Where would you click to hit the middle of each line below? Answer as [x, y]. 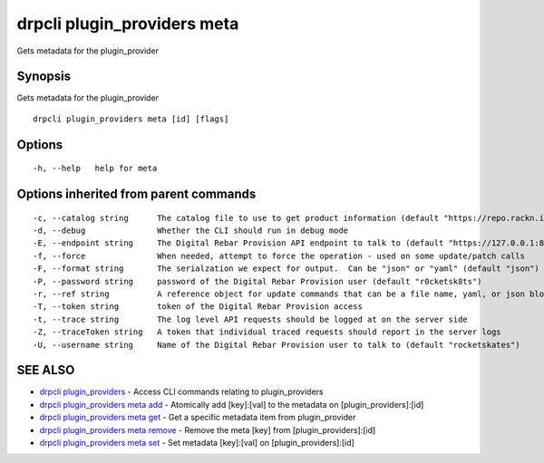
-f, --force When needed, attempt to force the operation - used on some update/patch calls [279, 256]
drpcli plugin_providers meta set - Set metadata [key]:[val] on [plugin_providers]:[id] [197, 443]
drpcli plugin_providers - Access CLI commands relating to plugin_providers [181, 392]
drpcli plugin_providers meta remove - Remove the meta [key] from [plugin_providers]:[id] [208, 429]
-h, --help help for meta [95, 169]
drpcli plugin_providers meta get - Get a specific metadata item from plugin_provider [198, 418]
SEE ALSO [46, 370]
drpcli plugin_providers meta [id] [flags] [131, 119]
